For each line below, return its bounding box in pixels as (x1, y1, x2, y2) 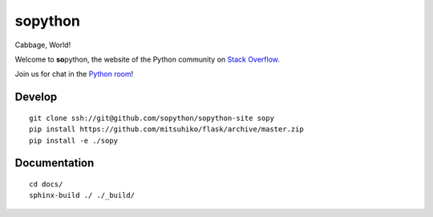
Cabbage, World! (14, 40, 71, 50)
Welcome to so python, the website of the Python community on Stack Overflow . (14, 54, 281, 64)
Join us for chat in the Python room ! (14, 69, 134, 79)
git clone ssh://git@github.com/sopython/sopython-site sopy (29, 113, 274, 123)
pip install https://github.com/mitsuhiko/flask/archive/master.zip (29, 125, 304, 134)
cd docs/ (29, 179, 63, 188)
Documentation (14, 156, 95, 170)
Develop (14, 90, 58, 104)
